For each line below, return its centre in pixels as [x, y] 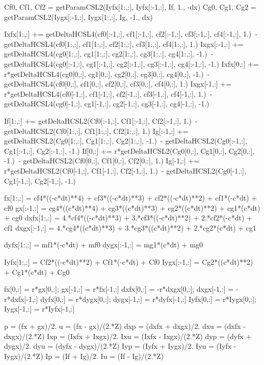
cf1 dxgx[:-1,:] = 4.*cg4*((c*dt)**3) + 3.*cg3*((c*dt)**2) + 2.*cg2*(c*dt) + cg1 [130, 227]
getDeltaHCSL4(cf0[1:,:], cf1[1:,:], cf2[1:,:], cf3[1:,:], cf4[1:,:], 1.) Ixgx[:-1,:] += [124, 44]
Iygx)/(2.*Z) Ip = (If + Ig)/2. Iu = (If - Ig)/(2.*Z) [84, 356]
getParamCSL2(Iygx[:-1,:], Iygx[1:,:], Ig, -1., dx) [78, 17]
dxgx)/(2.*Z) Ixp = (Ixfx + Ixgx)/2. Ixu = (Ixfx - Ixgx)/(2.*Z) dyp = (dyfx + [128, 336]
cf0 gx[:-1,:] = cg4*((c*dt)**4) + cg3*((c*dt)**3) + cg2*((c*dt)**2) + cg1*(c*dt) [132, 207]
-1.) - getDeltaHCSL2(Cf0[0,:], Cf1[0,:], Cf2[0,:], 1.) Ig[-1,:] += [102, 161]
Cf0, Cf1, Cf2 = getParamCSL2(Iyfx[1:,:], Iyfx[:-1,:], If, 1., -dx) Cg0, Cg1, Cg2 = [130, 7]
